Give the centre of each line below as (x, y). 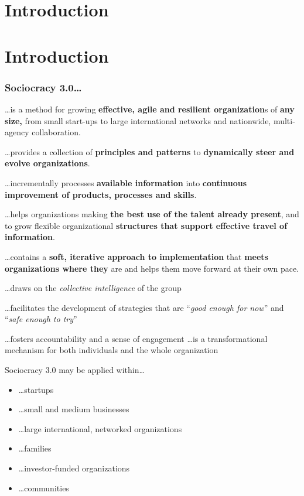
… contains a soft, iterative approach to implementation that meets (136, 256)
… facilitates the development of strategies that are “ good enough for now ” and (144, 307)
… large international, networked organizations (100, 428)
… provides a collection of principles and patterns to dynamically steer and (150, 151)
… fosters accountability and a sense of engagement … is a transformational (136, 338)
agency (17, 132)
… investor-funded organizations (74, 468)
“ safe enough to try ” (41, 319)
